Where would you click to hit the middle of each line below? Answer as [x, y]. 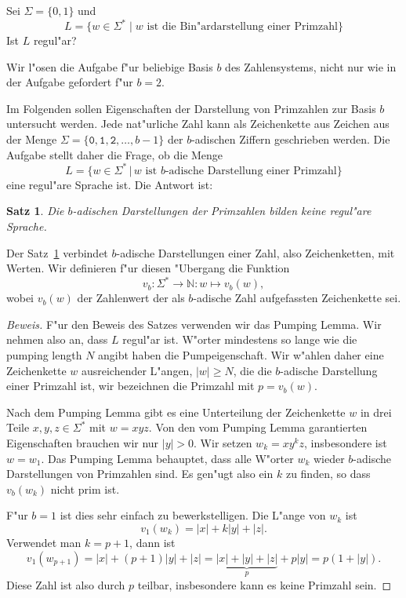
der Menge [32, 139]
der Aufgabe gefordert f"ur [70, 82]
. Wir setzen [223, 442]
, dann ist [152, 542]
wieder [329, 458]
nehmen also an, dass [57, 339]
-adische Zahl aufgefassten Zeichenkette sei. [297, 298]
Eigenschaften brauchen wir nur [83, 442]
